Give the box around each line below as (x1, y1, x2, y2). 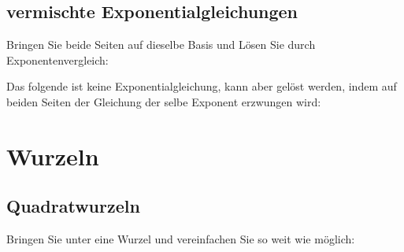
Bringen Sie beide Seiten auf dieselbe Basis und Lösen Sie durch (6, 36, 316, 53)
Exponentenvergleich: (6, 51, 109, 68)
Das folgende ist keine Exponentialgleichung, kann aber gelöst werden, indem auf (6, 78, 397, 94)
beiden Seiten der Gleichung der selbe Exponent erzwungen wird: (6, 93, 321, 109)
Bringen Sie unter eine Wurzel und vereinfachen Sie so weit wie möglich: (6, 231, 355, 247)
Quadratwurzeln (6, 194, 140, 218)
